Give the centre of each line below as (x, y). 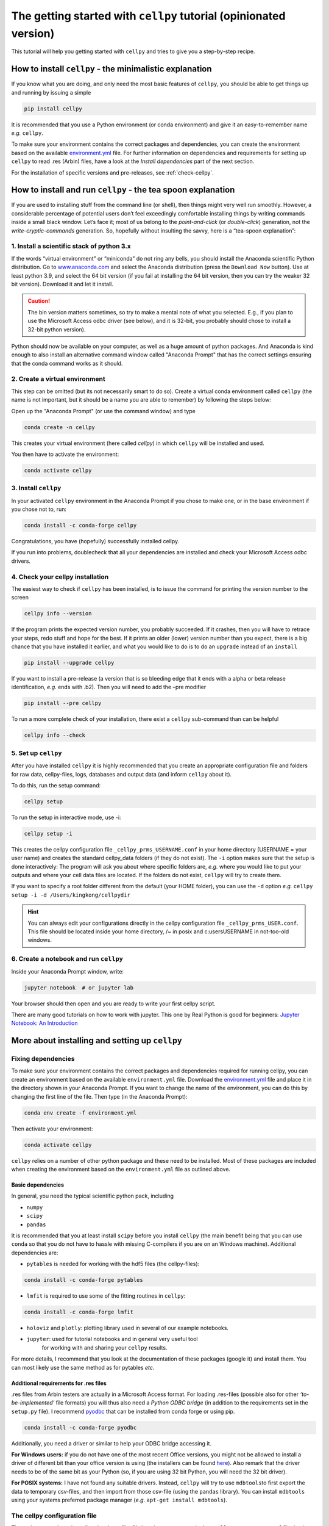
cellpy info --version (58, 614)
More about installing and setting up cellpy (97, 1041)
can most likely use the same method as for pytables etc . (83, 1367)
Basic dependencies (37, 1185)
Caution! (39, 301)
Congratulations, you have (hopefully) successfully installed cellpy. (95, 541)
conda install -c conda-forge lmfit (79, 1312)
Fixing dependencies (43, 1059)
